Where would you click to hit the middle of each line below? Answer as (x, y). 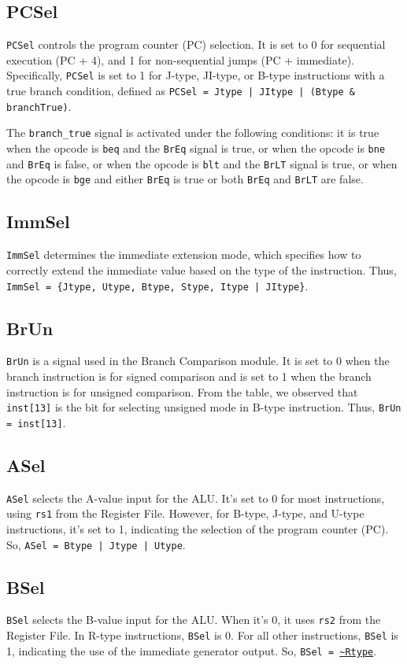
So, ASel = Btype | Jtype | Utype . (96, 544)
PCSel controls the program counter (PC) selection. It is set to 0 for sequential (196, 44)
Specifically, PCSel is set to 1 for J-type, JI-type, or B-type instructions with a (196, 75)
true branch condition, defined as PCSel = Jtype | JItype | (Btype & (181, 91)
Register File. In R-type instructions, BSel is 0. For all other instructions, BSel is (202, 635)
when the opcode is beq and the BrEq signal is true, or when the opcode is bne (196, 148)
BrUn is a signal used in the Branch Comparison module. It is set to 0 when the (198, 361)
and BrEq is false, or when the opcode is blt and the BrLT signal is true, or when (202, 163)
